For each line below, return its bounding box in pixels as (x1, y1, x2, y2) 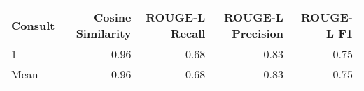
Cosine (93, 9, 132, 25)
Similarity (76, 25, 132, 41)
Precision (232, 25, 283, 41)
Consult (11, 17, 55, 33)
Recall (170, 25, 206, 41)
